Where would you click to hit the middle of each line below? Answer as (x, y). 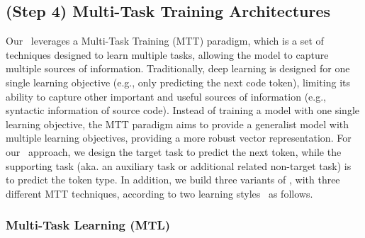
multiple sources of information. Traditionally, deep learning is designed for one (178, 68)
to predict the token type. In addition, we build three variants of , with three (173, 180)
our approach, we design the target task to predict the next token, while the (174, 151)
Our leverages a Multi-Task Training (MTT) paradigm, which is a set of (165, 41)
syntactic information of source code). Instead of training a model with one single (182, 110)
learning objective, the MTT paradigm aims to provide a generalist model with (178, 124)
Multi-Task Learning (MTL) (88, 225)
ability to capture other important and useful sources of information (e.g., (166, 96)
